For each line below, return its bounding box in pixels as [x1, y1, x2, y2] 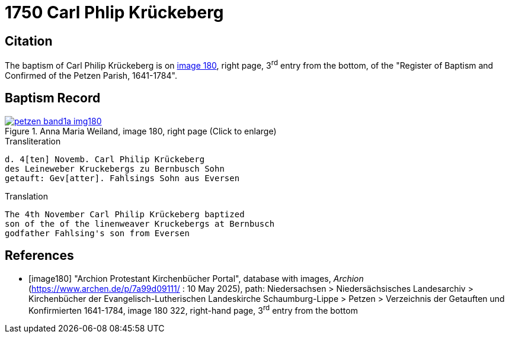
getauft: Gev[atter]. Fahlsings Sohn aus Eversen [5, 173, 240, 183]
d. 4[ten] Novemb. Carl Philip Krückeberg [5, 154, 205, 164]
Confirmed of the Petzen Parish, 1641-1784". [5, 70, 177, 81]
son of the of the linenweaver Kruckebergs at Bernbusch [5, 218, 275, 228]
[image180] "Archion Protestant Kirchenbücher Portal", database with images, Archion [28, 273, 364, 284]
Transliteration [5, 136, 61, 146]
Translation [5, 191, 48, 201]
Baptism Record [5, 91, 101, 106]
